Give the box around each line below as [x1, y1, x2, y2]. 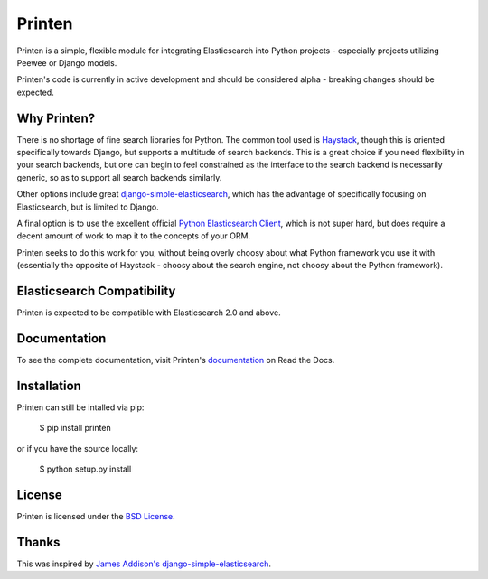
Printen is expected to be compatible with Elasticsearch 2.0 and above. [16, 307, 282, 318]
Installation [16, 378, 81, 393]
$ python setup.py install [39, 463, 132, 474]
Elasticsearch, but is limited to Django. [16, 201, 159, 212]
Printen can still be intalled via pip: [16, 402, 145, 413]
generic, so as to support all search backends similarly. [16, 172, 222, 182]
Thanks [16, 534, 61, 550]
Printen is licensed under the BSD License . [16, 510, 175, 521]
